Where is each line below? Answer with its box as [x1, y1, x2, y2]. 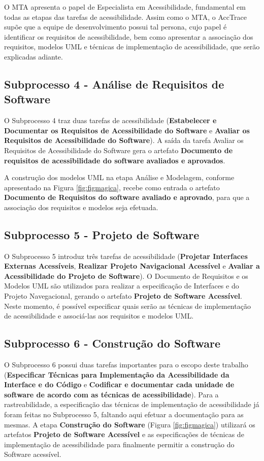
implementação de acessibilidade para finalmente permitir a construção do [4, 439, 235, 449]
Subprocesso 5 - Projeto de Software [4, 226, 200, 242]
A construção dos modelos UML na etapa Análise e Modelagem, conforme [4, 172, 235, 183]
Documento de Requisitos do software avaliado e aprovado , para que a [4, 192, 250, 203]
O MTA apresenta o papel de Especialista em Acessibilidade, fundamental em [4, 2, 246, 12]
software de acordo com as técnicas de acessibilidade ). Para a [4, 389, 219, 399]
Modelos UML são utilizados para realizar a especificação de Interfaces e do [4, 280, 239, 291]
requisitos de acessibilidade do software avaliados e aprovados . [4, 155, 225, 165]
